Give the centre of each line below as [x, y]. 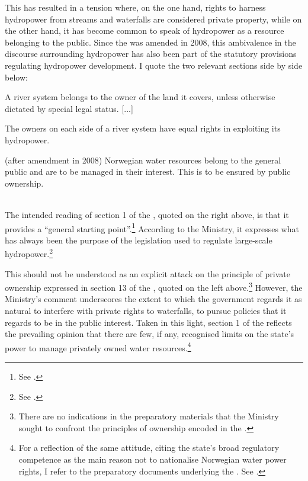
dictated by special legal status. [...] [69, 108]
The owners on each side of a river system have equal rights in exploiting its [143, 128]
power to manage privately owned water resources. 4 [98, 347]
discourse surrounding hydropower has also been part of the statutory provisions [151, 54]
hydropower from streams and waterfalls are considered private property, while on [153, 19]
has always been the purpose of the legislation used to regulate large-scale [139, 240]
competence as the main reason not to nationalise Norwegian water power [153, 459]
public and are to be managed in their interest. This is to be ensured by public [148, 171]
